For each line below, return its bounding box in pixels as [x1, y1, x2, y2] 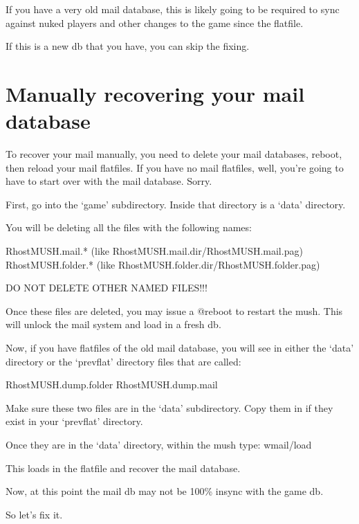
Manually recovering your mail [6, 79, 305, 107]
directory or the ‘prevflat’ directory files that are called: [6, 354, 241, 368]
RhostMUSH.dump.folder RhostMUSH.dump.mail [6, 377, 218, 392]
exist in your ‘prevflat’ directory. [6, 414, 143, 428]
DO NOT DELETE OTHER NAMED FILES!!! [6, 280, 208, 295]
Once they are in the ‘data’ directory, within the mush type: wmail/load [6, 437, 312, 451]
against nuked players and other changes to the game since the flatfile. [6, 15, 304, 30]
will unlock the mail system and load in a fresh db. [6, 317, 221, 332]
